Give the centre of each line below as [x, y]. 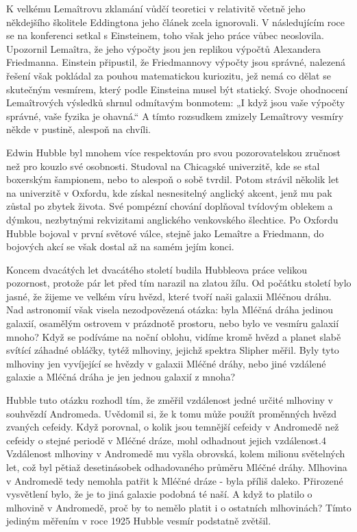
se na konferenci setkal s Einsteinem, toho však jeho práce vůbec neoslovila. [165, 35]
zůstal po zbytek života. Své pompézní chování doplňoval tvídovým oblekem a [170, 206]
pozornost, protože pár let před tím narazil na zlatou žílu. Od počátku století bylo [179, 283]
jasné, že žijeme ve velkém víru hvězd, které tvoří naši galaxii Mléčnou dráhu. [169, 296]
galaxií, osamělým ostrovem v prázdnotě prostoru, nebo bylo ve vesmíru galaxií [173, 323]
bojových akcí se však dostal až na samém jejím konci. [120, 246]
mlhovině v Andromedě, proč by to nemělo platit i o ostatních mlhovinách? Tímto [179, 507]
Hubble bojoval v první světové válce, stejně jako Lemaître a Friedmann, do [165, 233]
